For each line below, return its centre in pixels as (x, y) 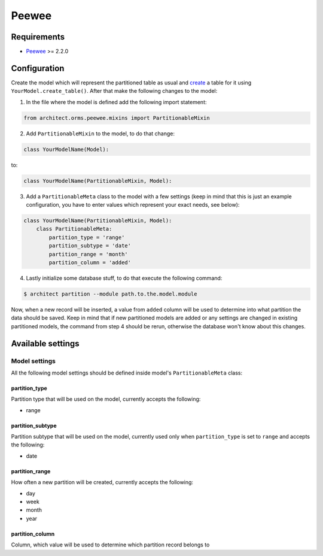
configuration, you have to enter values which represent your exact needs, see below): (133, 205)
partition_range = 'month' (88, 254)
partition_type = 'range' (87, 237)
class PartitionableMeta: (74, 229)
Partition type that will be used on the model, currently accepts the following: (106, 399)
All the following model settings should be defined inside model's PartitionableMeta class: (127, 373)
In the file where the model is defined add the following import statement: (116, 102)
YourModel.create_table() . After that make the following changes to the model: (114, 91)
